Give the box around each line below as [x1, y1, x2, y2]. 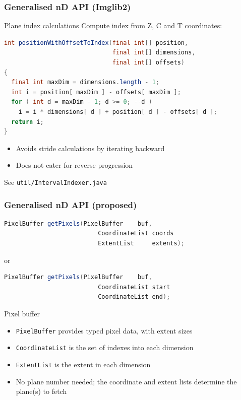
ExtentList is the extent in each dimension [16, 359, 151, 369]
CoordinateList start [98, 283, 170, 291]
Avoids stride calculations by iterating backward [16, 143, 165, 153]
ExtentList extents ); [98, 240, 185, 247]
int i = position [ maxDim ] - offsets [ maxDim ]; [11, 88, 181, 96]
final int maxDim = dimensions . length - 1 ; [11, 79, 159, 86]
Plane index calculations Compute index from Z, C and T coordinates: [4, 20, 222, 31]
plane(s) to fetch [16, 386, 67, 396]
